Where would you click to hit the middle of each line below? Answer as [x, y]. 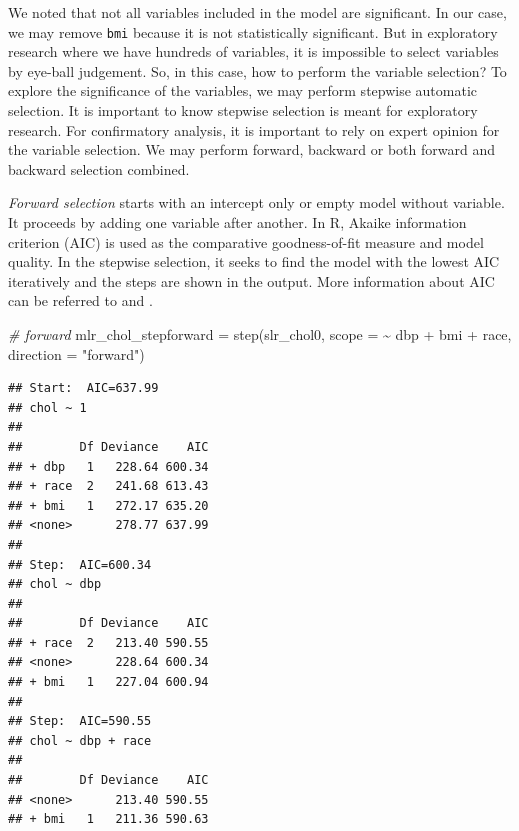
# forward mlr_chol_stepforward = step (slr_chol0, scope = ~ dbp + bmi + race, [260, 333]
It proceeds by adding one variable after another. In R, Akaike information [237, 222]
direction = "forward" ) [76, 353]
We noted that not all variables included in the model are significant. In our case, [257, 12]
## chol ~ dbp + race [80, 740]
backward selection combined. [99, 168]
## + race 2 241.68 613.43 [108, 486]
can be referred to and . [80, 300]
